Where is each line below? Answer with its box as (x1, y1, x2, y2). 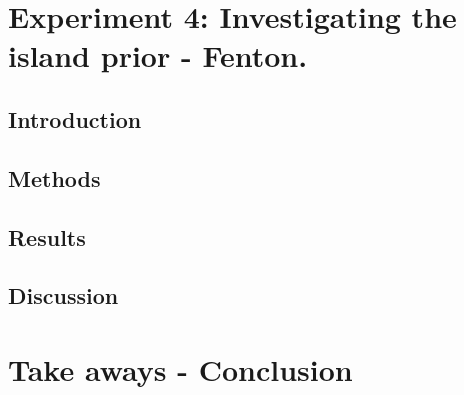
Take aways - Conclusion (8, 348, 353, 389)
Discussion (8, 280, 119, 311)
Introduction (8, 103, 142, 134)
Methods (8, 162, 101, 193)
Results (8, 221, 86, 252)
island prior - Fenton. (8, 35, 308, 76)
